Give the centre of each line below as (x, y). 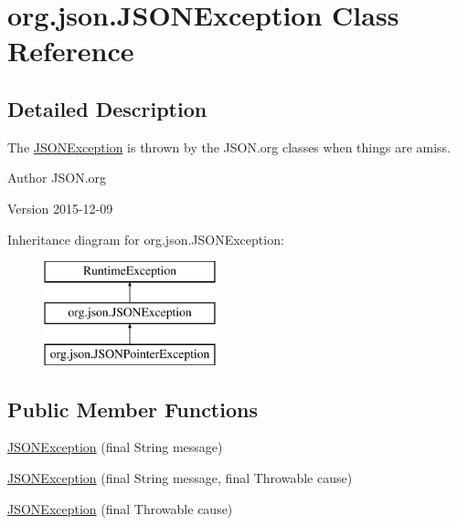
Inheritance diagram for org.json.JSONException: (146, 239)
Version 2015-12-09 (60, 208)
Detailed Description (107, 108)
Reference (71, 51)
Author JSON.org (57, 178)
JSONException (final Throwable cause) (120, 508)
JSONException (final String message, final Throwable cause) (180, 477)
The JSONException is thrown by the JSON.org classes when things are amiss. (229, 147)
